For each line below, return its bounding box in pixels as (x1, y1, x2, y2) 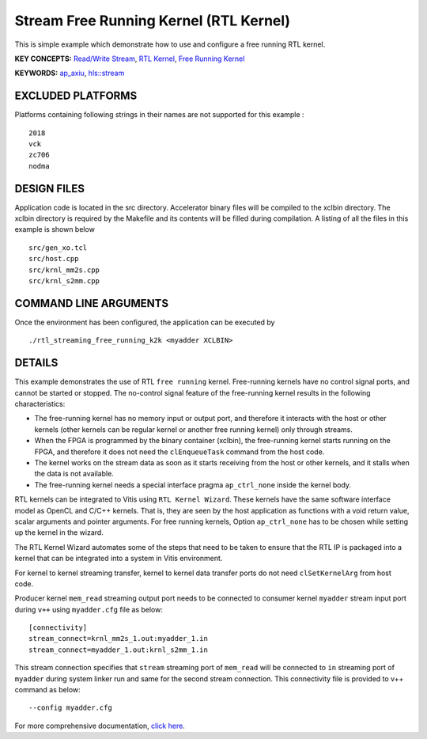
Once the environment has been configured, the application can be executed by (14, 317, 275, 327)
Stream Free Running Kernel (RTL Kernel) (14, 12, 291, 29)
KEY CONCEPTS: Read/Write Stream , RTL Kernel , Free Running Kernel (14, 54, 245, 63)
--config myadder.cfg (28, 703, 112, 712)
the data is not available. (34, 469, 114, 479)
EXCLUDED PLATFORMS (14, 89, 138, 103)
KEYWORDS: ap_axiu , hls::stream (14, 68, 125, 78)
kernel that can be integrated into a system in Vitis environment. (14, 554, 223, 563)
